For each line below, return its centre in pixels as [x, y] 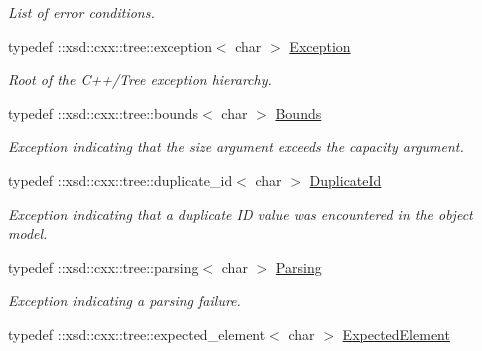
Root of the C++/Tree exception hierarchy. [140, 79]
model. [28, 233]
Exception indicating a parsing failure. [124, 300]
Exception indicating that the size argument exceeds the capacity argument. [236, 146]
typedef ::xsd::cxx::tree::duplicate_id [120, 179]
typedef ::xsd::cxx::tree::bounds [103, 112]
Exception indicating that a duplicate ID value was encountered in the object [240, 213]
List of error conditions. [81, 12]
